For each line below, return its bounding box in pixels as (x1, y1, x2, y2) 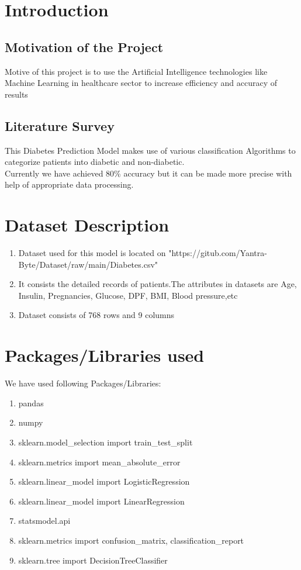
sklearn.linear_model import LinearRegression (18, 495, 185, 507)
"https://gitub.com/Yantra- (168, 247, 267, 259)
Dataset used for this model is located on (18, 247, 166, 259)
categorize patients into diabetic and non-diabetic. (5, 156, 185, 168)
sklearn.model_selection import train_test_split (18, 436, 193, 448)
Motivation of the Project (5, 37, 164, 56)
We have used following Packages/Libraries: (5, 377, 161, 389)
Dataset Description (5, 213, 169, 237)
